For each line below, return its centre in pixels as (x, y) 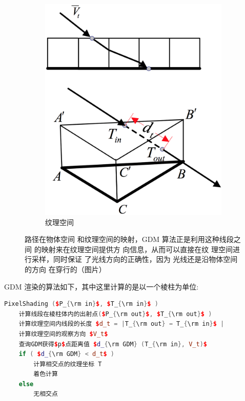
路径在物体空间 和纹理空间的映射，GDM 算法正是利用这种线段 (129, 239)
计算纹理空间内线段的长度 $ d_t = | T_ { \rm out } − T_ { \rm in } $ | (121, 324)
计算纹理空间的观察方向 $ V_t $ (63, 334)
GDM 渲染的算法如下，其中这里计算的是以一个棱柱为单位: (101, 286)
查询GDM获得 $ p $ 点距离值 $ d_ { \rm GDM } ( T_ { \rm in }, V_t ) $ (113, 344)
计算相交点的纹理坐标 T (68, 364)
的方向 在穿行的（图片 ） (65, 269)
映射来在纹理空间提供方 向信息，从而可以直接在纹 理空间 (137, 249)
